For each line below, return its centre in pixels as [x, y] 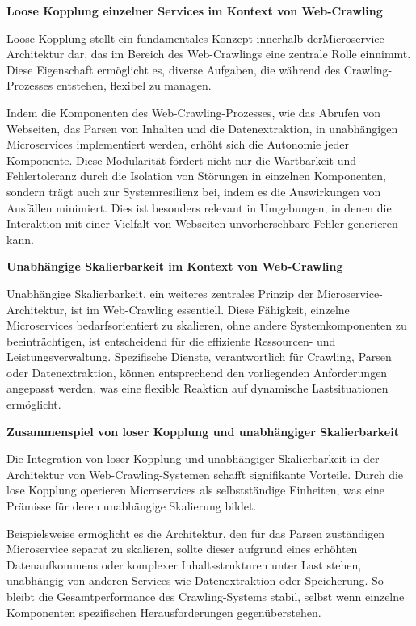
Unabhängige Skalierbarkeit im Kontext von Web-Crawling [175, 266]
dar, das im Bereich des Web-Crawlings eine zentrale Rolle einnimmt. [239, 54]
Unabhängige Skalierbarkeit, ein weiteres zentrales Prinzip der [160, 293]
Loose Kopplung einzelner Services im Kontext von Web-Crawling [195, 11]
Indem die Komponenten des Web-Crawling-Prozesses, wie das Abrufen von [194, 112]
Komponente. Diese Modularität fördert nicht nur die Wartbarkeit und [182, 160]
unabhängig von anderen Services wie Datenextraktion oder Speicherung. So [195, 580]
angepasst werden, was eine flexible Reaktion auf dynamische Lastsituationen [197, 388]
